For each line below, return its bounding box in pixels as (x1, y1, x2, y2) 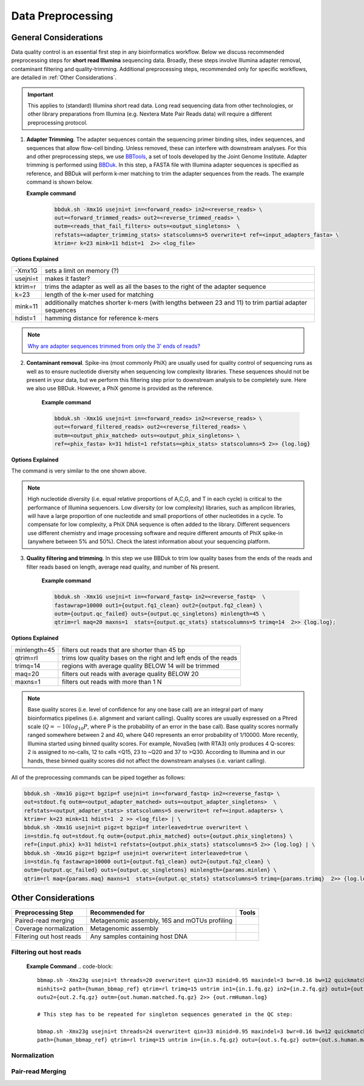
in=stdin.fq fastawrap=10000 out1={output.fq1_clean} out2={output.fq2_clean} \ (24, 858, 271, 865)
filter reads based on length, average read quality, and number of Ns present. (26, 563, 220, 570)
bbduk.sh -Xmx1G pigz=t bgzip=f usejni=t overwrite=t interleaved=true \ (24, 849, 248, 857)
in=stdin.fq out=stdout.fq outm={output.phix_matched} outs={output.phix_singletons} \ (24, 832, 293, 839)
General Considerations (11, 32, 103, 43)
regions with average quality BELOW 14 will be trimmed (61, 662, 220, 670)
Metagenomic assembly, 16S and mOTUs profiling (90, 916, 233, 925)
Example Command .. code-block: (26, 963, 113, 970)
